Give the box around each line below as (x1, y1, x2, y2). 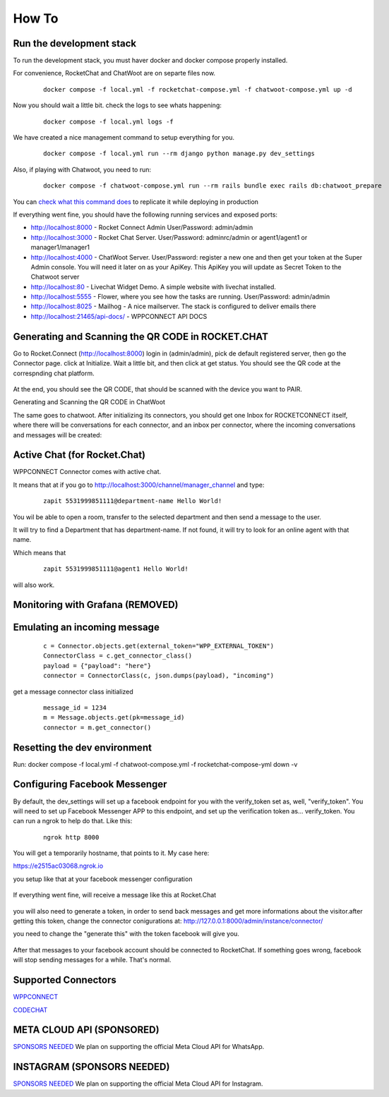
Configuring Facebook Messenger (13, 778, 167, 790)
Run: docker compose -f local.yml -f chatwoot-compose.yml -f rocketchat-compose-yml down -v (13, 760, 298, 768)
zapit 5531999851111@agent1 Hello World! (43, 565, 188, 573)
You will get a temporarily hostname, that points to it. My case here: (13, 849, 210, 857)
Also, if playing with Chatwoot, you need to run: (13, 165, 152, 174)
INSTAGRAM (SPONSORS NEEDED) (13, 1061, 170, 1073)
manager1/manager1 (30, 243, 90, 252)
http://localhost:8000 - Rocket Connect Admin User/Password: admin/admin (30, 223, 253, 232)
